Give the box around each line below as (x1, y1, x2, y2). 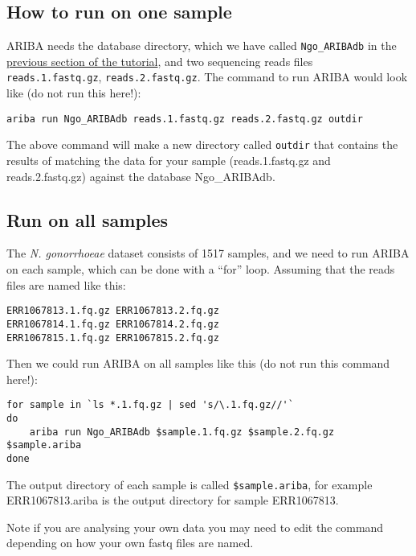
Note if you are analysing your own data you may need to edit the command (6, 518, 384, 535)
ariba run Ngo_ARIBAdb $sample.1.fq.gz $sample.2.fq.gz (29, 426, 335, 438)
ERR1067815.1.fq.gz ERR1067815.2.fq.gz (6, 332, 219, 344)
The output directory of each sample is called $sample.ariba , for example (6, 476, 373, 492)
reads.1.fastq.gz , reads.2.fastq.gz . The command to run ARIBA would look (6, 68, 408, 85)
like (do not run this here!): (6, 84, 141, 101)
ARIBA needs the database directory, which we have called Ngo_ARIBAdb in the (6, 37, 397, 54)
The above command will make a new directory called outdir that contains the (6, 136, 398, 153)
